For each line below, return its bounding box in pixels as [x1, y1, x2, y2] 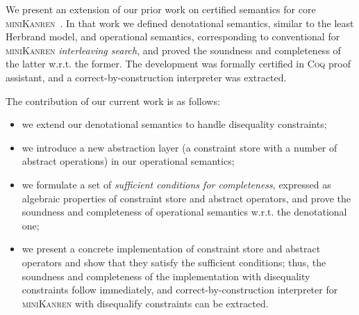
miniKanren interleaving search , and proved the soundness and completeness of [6, 42, 341, 57]
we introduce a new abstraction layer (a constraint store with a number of [22, 140, 337, 154]
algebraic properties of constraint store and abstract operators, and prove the [22, 191, 351, 205]
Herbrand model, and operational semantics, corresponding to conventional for [6, 29, 340, 44]
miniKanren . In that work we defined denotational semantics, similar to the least [6, 15, 354, 30]
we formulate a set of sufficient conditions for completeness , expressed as [22, 177, 331, 191]
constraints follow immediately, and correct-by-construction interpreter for [22, 282, 338, 297]
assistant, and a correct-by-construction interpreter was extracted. [6, 70, 287, 84]
